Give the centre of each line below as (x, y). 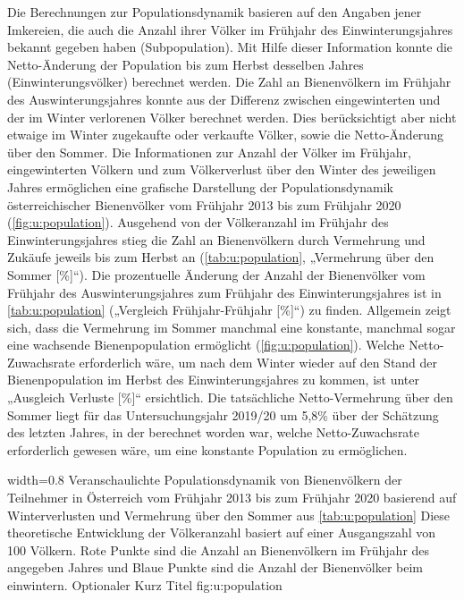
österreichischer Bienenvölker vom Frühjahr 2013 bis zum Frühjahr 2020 (204, 204)
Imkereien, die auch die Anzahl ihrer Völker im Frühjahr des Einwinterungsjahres (230, 29)
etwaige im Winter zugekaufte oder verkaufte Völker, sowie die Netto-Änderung (225, 135)
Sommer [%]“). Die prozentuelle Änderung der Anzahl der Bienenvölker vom (216, 274)
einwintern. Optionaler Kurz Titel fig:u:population (145, 585)
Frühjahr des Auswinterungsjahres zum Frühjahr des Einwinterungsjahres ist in (224, 292)
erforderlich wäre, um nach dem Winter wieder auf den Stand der (258, 362)
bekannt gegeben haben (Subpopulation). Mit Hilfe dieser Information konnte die (230, 47)
